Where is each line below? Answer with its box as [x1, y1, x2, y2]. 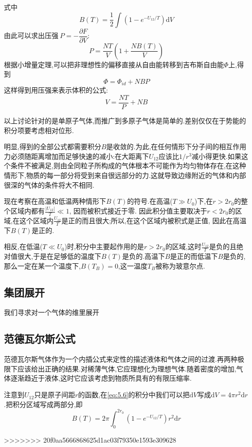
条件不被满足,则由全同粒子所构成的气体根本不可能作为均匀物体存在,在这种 [10, 160, 246, 171]
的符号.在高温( [127, 196, 173, 206]
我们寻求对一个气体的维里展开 [4, 307, 99, 317]
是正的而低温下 [170, 251, 218, 261]
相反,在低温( [4, 241, 43, 252]
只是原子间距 [34, 389, 75, 400]
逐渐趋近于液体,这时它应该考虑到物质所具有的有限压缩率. [10, 373, 192, 383]
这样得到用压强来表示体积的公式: [4, 85, 108, 95]
